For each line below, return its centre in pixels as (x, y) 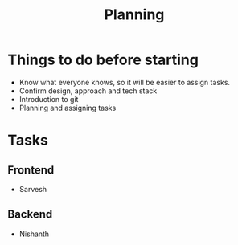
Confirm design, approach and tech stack (88, 91)
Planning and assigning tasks (68, 108)
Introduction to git (49, 99)
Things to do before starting (103, 60)
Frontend (31, 170)
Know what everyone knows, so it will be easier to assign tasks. (125, 82)
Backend (30, 214)
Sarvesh (33, 189)
